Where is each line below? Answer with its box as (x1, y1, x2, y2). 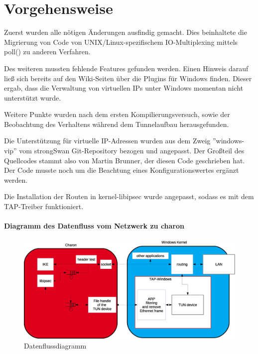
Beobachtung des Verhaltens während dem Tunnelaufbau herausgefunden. (4, 118, 229, 129)
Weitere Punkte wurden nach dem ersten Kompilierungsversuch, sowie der (4, 109, 230, 119)
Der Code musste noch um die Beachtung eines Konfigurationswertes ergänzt (4, 165, 239, 175)
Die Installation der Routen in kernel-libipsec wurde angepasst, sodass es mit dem (4, 191, 254, 202)
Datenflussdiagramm (24, 340, 87, 351)
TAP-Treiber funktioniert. (4, 201, 84, 212)
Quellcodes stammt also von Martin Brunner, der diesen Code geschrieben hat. (4, 155, 245, 165)
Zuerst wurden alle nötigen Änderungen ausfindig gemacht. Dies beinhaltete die (4, 27, 247, 37)
